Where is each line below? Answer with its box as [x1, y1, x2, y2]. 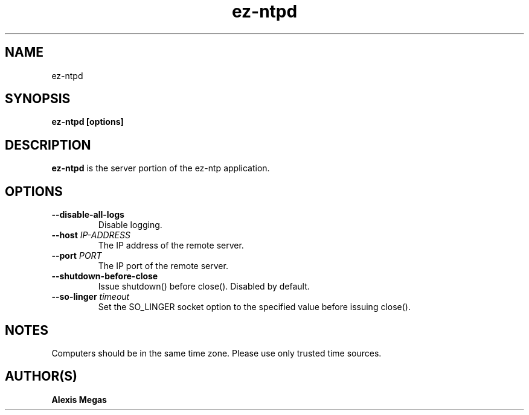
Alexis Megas [51, 394, 107, 405]
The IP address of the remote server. [98, 240, 244, 251]
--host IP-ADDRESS [51, 230, 130, 241]
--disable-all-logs [51, 209, 124, 220]
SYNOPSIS [5, 91, 71, 107]
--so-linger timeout [51, 291, 130, 302]
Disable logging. [98, 220, 162, 230]
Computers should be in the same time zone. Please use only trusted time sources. [51, 347, 382, 358]
